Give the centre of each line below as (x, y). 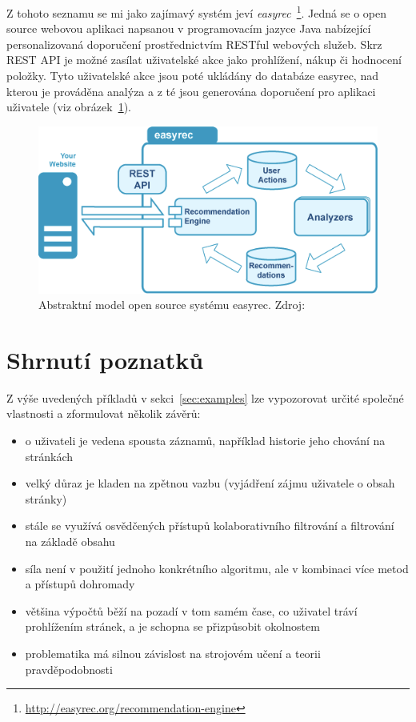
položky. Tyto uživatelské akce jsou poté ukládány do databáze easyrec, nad (192, 76)
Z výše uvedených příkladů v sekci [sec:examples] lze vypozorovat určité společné (205, 397)
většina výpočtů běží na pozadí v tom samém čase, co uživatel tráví (191, 610)
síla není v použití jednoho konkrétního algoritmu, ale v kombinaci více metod (217, 568)
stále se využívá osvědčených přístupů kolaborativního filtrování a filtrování (210, 525)
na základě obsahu (70, 541)
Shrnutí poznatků (105, 359)
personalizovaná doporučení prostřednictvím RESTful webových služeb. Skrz (194, 44)
